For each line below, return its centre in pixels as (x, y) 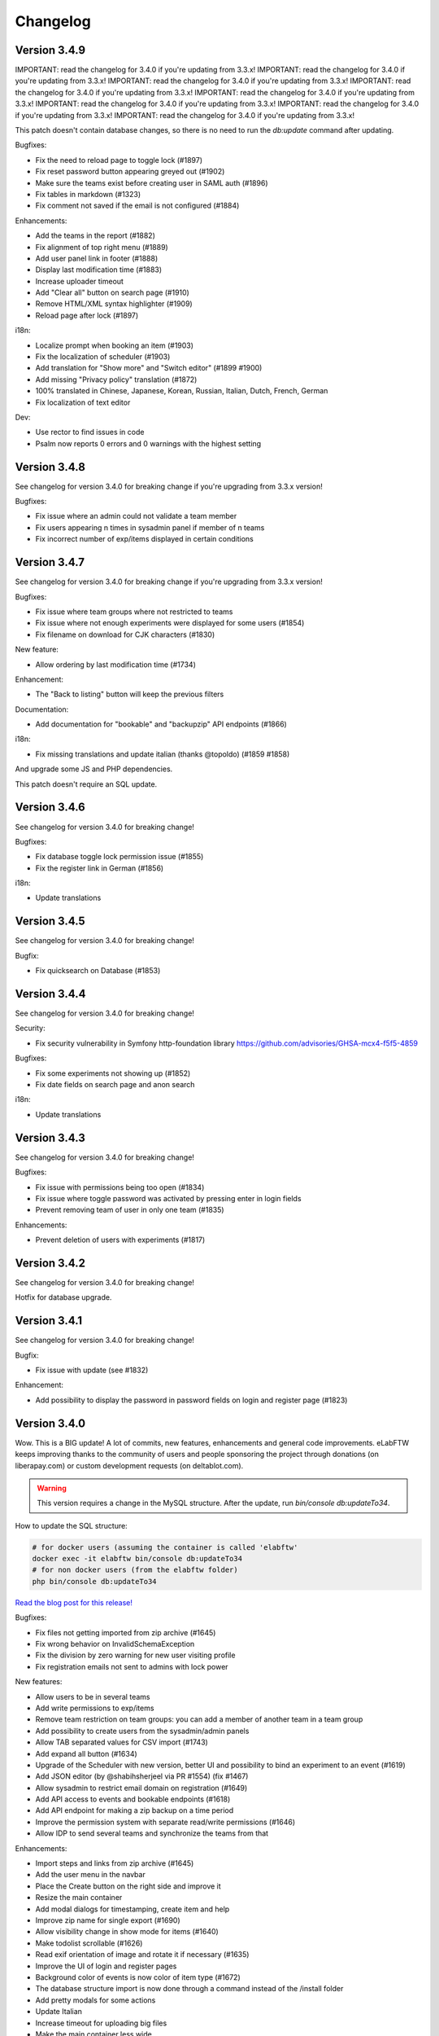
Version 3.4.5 (50, 921)
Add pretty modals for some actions (96, 2000)
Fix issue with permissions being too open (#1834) (120, 1187)
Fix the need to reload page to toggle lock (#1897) (119, 160)
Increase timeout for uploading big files (101, 2023)
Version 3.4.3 (50, 1137)
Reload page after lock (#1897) (87, 315)
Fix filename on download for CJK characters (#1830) (125, 634)
